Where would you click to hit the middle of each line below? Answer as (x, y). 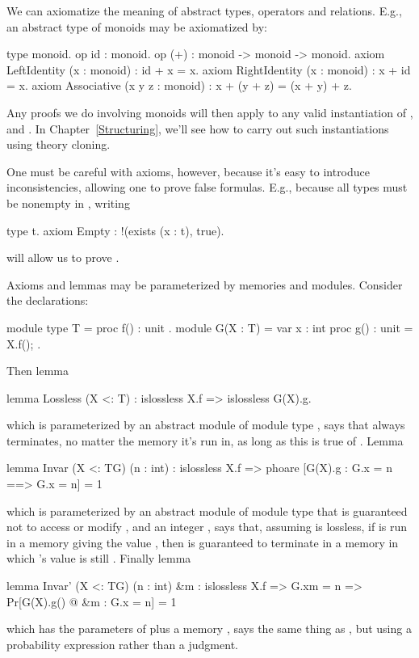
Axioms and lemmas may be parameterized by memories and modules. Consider (205, 284)
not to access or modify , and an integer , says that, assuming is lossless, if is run (207, 527)
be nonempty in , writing (68, 202)
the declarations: (48, 300)
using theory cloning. (59, 144)
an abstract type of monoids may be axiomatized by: (137, 26)
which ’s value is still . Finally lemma (99, 558)
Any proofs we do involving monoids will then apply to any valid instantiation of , (210, 112)
